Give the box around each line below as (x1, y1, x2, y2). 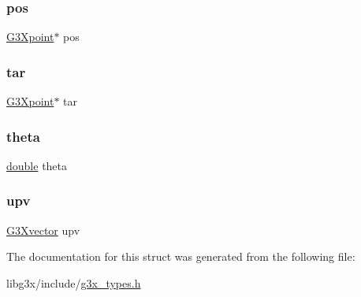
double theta (6, 157, 68, 173)
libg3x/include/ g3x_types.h (6, 274, 141, 291)
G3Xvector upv (6, 221, 80, 238)
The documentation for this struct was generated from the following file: (6, 248, 355, 265)
